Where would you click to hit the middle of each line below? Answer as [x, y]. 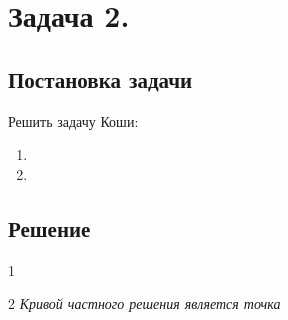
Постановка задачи [100, 78]
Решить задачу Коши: [73, 120]
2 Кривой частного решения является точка [144, 303]
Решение [49, 227]
